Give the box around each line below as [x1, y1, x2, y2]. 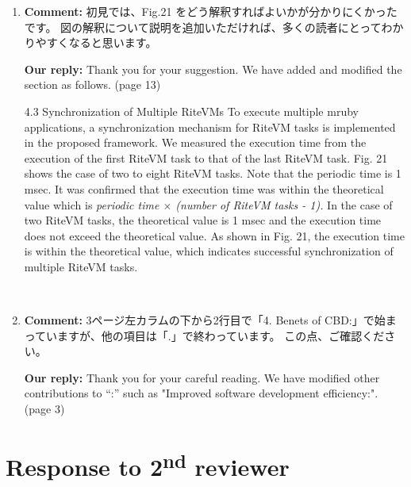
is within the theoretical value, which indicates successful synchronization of [24, 243, 394, 259]
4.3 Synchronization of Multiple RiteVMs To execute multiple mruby [24, 102, 359, 119]
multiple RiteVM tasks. [24, 258, 138, 274]
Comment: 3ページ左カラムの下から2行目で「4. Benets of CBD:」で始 [24, 312, 386, 328]
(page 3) [24, 401, 65, 417]
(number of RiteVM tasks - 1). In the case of [175, 196, 393, 213]
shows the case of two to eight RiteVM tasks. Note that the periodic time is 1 [24, 165, 401, 182]
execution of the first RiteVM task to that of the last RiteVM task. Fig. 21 [24, 149, 388, 166]
